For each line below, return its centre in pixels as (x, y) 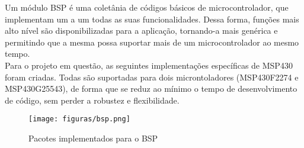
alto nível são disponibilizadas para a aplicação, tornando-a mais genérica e (141, 30)
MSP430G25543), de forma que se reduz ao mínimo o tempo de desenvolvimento (151, 89)
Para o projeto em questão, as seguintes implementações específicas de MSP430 (149, 65)
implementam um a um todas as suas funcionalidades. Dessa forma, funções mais (152, 19)
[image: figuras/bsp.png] (79, 119)
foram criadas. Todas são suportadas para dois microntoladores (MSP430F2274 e (152, 77)
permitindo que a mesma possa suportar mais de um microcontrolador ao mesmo (152, 42)
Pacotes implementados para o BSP (93, 138)
